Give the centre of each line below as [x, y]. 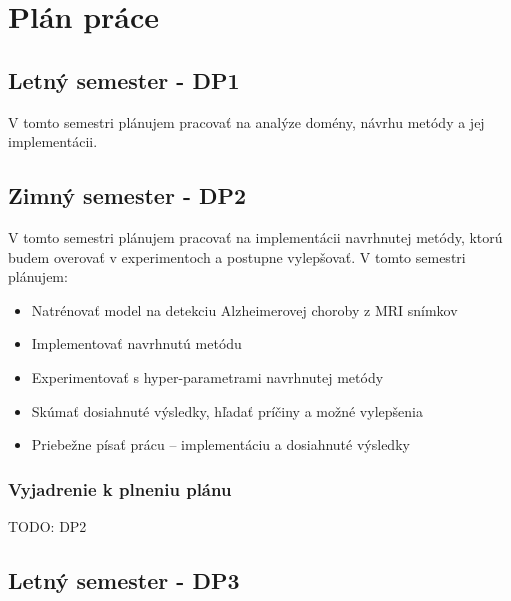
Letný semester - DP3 [124, 579]
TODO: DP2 [47, 525]
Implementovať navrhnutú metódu [136, 343]
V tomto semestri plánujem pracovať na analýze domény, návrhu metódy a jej [246, 121]
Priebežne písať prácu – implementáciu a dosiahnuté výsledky [220, 444]
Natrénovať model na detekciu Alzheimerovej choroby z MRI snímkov [244, 309]
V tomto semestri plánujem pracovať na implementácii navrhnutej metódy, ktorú [255, 236]
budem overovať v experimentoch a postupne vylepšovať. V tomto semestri [237, 256]
